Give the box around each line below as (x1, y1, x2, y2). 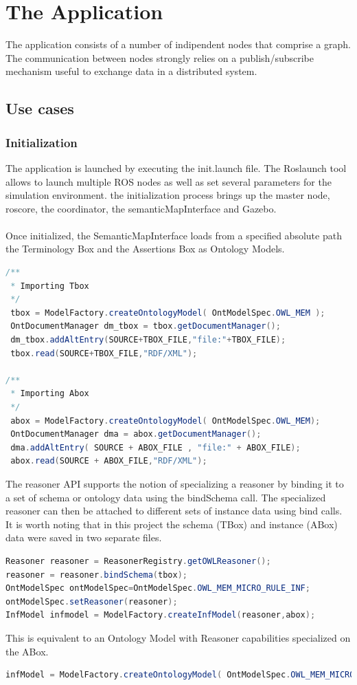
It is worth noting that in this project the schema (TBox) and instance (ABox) (5, 517, 338, 531)
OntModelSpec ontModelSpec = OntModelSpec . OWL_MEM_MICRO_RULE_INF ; (5, 583, 310, 594)
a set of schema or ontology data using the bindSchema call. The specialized (5, 490, 326, 504)
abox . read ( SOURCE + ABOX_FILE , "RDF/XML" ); (10, 456, 207, 466)
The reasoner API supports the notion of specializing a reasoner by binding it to (5, 476, 344, 490)
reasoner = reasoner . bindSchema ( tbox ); (5, 569, 187, 580)
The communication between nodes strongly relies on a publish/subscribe (5, 50, 314, 65)
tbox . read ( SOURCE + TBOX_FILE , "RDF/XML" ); (10, 348, 198, 358)
